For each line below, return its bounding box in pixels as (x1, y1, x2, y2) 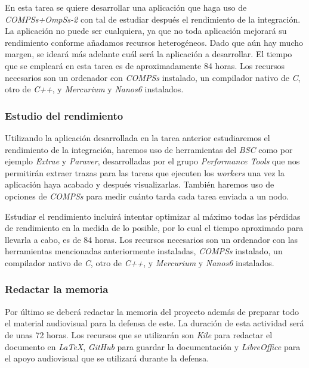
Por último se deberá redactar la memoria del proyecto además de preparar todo (5, 305, 299, 317)
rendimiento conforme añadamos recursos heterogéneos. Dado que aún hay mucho (5, 36, 304, 48)
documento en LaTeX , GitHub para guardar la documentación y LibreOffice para (5, 340, 301, 353)
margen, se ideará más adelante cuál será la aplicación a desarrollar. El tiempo (5, 48, 292, 60)
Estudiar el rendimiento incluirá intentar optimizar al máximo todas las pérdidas (5, 210, 301, 222)
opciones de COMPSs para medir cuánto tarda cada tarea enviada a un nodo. (5, 189, 289, 202)
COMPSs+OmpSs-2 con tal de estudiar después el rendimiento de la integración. (5, 13, 301, 25)
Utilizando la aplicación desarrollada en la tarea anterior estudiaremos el (5, 131, 270, 144)
